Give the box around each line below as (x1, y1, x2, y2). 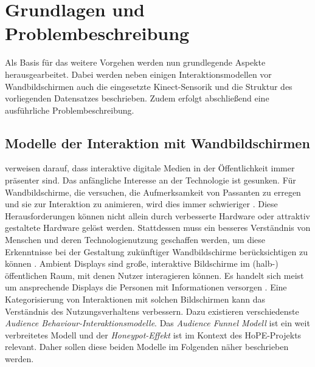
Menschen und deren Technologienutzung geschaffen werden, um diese (5, 233, 266, 246)
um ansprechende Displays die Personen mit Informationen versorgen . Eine (5, 281, 287, 293)
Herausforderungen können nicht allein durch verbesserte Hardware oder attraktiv (5, 209, 310, 222)
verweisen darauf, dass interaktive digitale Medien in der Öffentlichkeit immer (5, 162, 295, 174)
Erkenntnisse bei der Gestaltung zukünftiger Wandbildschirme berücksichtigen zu (5, 245, 308, 258)
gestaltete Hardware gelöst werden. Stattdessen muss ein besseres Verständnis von (5, 221, 311, 234)
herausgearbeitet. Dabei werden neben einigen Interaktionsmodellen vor (5, 67, 272, 80)
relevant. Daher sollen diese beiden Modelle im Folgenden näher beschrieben (5, 340, 289, 353)
